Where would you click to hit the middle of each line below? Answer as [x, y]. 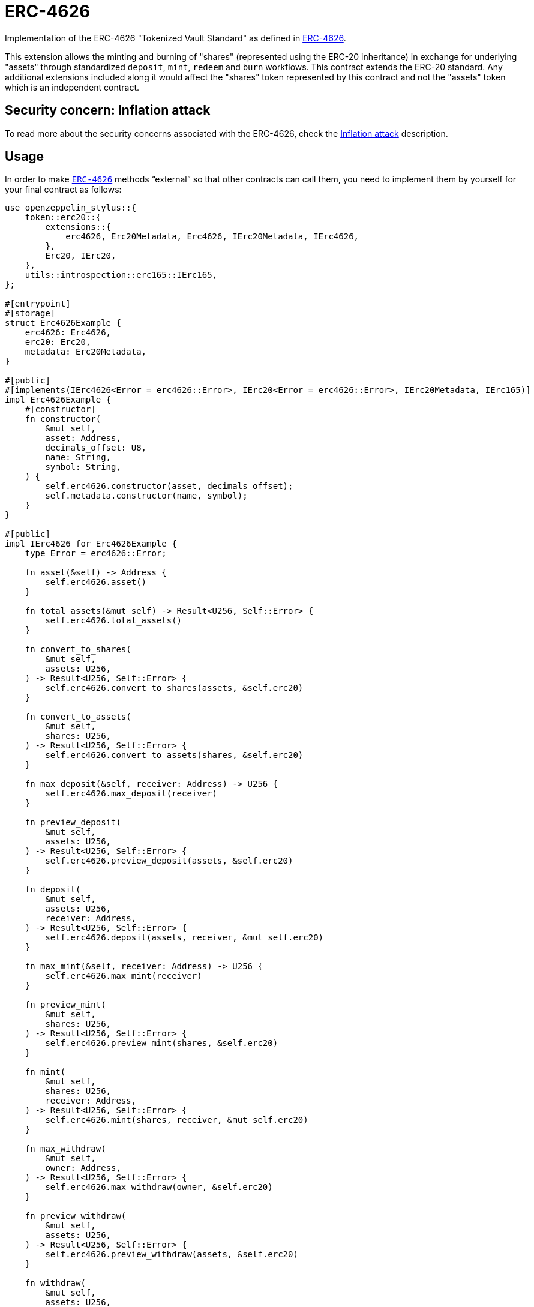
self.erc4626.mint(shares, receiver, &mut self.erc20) [177, 1120]
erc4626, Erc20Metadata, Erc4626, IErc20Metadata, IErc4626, [212, 237]
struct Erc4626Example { [63, 323]
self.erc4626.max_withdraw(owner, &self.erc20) [159, 1187]
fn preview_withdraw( [76, 1216]
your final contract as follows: [63, 190]
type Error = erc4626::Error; [96, 554]
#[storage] [30, 314]
